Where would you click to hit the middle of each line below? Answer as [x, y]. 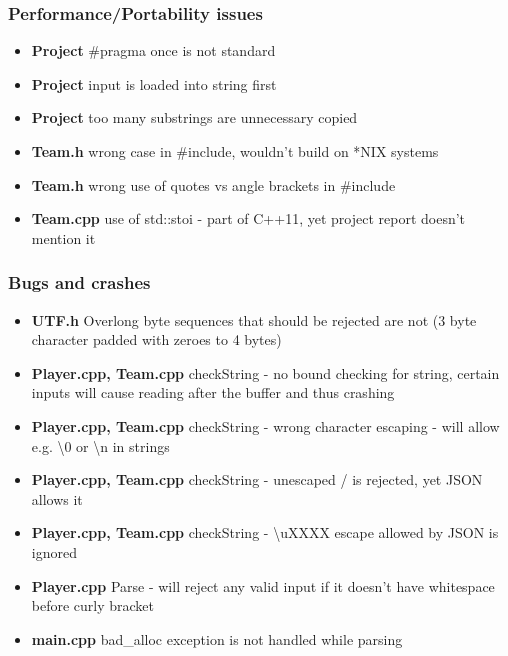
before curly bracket [93, 605]
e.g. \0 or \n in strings [100, 445]
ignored [54, 551]
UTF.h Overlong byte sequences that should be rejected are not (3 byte [254, 319]
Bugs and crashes [79, 282]
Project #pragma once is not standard [153, 50]
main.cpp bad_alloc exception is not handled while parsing [217, 638]
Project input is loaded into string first [154, 83]
